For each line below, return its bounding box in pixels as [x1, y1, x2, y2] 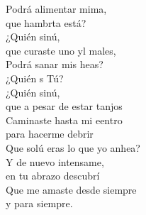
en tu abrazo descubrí [6, 168, 100, 183]
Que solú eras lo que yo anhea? [6, 140, 140, 155]
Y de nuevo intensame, [6, 154, 104, 169]
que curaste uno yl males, [6, 43, 116, 57]
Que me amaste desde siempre [6, 182, 137, 197]
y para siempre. [6, 196, 73, 211]
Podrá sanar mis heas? [6, 57, 103, 72]
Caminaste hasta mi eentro [6, 112, 123, 127]
